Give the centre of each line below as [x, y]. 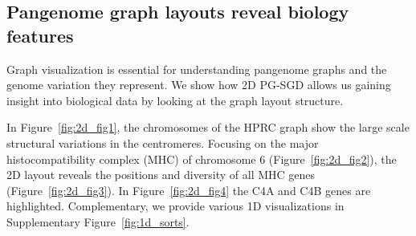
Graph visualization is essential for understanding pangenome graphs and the [197, 69]
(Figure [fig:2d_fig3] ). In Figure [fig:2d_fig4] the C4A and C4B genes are [189, 190]
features [40, 35]
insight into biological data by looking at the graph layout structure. [175, 100]
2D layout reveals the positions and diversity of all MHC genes [161, 175]
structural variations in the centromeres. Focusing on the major [163, 142]
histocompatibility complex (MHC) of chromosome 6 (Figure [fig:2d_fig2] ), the [202, 159]
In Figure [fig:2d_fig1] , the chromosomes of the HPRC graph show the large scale [208, 127]
